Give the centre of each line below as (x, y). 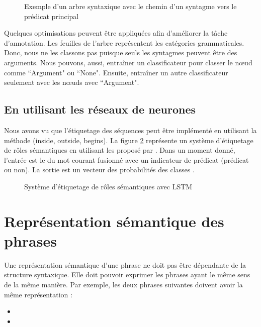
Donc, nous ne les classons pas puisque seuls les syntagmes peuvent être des (121, 52)
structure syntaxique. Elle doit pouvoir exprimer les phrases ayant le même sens (127, 275)
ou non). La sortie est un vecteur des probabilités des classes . (99, 170)
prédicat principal (52, 16)
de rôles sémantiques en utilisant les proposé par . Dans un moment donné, (120, 150)
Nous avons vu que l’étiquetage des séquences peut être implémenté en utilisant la (130, 130)
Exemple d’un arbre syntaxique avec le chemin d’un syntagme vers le (130, 6)
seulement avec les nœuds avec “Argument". (72, 82)
